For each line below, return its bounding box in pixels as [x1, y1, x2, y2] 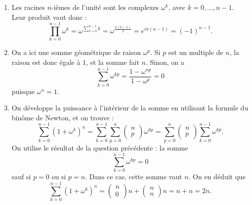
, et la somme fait [86, 56, 139, 67]
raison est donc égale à [11, 56, 81, 67]
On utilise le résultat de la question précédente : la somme [11, 142, 188, 153]
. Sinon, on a [145, 56, 184, 67]
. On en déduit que [188, 171, 246, 182]
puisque [11, 86, 35, 96]
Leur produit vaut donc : [11, 11, 87, 22]
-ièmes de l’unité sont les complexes [51, 2, 159, 12]
